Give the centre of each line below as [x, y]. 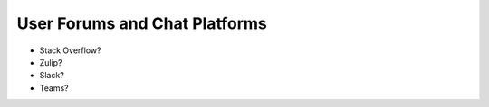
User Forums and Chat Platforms [142, 23]
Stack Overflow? [70, 50]
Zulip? [51, 62]
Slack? [52, 76]
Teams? [54, 88]
